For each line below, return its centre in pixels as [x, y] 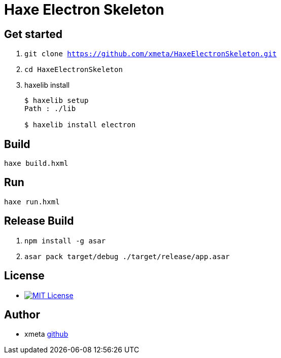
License [24, 276]
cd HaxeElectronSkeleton [74, 70]
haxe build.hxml [36, 164]
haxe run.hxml [32, 202]
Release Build [39, 221]
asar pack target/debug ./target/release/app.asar [127, 256]
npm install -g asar [65, 241]
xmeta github [46, 334]
